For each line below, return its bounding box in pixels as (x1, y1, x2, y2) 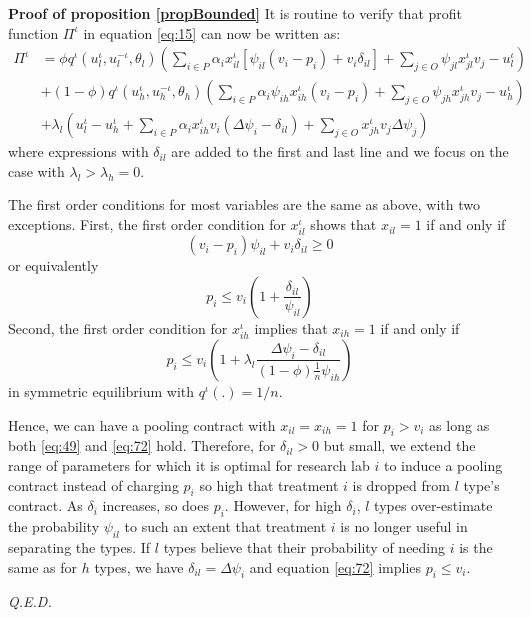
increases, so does (102, 495, 209, 516)
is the (459, 536, 493, 557)
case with (8, 160, 65, 181)
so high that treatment (199, 474, 339, 495)
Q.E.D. (8, 591, 52, 612)
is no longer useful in (340, 516, 468, 537)
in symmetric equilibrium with (8, 380, 195, 401)
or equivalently (8, 255, 99, 276)
